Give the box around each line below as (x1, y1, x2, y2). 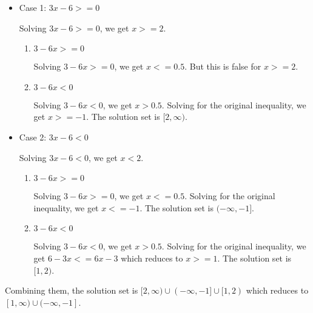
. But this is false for (184, 60, 261, 73)
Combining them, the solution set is (5, 284, 138, 297)
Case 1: (19, 1, 47, 13)
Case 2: (19, 130, 47, 143)
